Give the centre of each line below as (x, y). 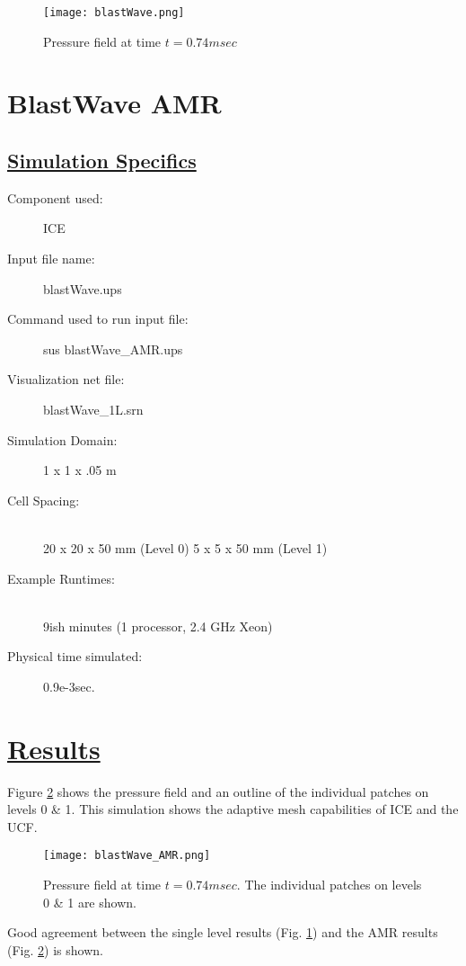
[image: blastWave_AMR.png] (127, 856)
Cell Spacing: (44, 500)
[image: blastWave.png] (114, 13)
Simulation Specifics (102, 161)
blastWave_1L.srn (93, 409)
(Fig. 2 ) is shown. (55, 949)
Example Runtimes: (61, 578)
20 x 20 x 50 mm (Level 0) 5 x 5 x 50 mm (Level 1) (185, 547)
